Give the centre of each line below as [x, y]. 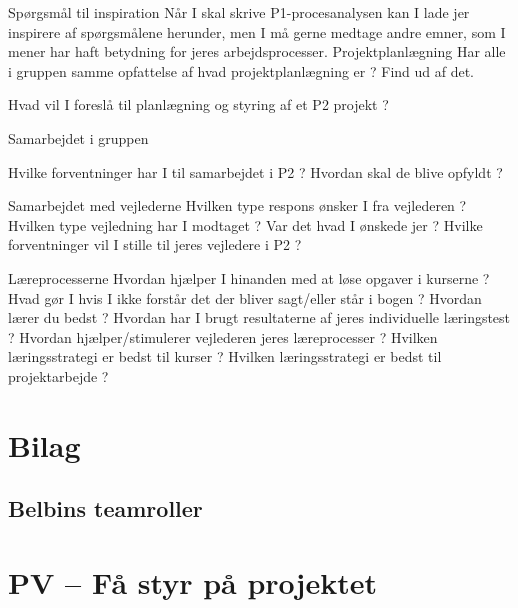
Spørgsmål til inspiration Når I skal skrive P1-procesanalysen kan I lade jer [239, 12]
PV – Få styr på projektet [192, 581]
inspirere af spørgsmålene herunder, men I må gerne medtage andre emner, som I [257, 31]
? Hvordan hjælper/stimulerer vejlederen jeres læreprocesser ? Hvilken [223, 336]
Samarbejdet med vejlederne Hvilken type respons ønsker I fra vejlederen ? [237, 205]
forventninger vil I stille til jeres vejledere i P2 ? [155, 244]
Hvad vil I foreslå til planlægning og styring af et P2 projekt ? [198, 104]
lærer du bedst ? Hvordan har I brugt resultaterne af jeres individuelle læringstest [259, 317]
